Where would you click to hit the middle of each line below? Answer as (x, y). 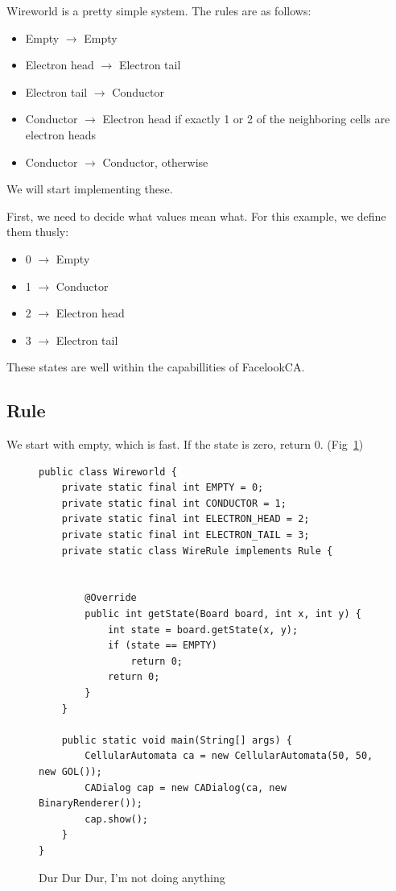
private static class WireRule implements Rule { (197, 551)
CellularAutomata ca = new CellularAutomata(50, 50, (229, 756)
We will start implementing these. (90, 189)
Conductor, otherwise (155, 162)
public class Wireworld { (108, 472)
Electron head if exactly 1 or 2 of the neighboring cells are (246, 119)
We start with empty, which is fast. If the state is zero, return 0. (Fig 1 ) (185, 444)
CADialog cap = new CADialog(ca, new (186, 787)
